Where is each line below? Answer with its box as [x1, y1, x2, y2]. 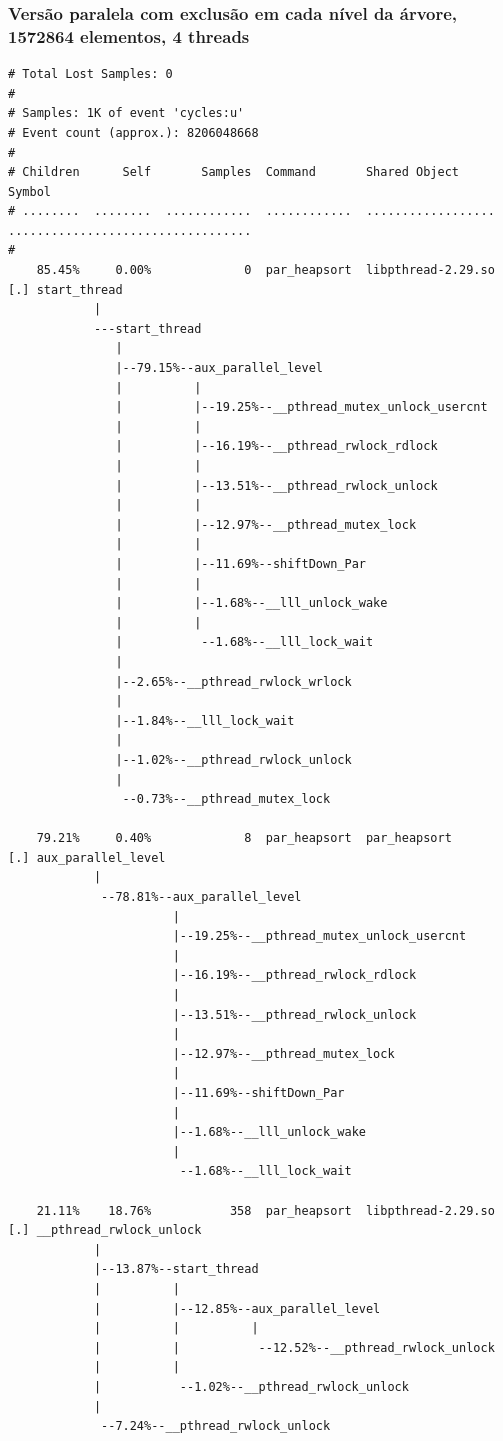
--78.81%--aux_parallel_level [101, 890, 302, 905]
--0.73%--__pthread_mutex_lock [122, 792, 331, 807]
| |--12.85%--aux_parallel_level [93, 1301, 381, 1316]
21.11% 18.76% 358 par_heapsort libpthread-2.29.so [36, 1203, 495, 1218]
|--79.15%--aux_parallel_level [115, 361, 323, 376]
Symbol [8, 184, 51, 199]
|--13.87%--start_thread [93, 1262, 259, 1277]
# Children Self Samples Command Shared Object [8, 165, 460, 180]
